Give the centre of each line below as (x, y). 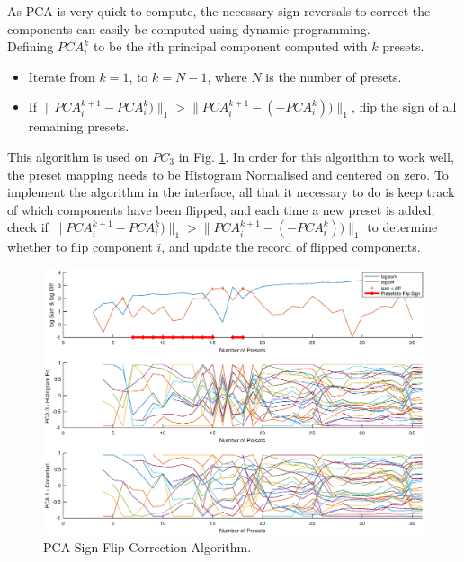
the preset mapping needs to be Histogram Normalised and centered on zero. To (228, 174)
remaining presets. (79, 126)
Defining (31, 46)
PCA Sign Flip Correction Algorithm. (147, 546)
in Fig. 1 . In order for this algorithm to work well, (316, 156)
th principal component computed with (260, 46)
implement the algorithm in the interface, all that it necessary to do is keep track (231, 192)
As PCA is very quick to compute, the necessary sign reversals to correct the (219, 11)
